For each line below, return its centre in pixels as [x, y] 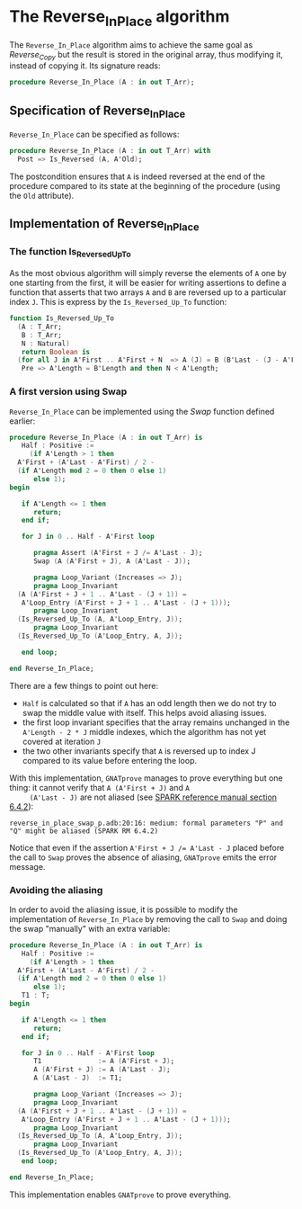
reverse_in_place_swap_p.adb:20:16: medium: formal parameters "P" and [146, 823]
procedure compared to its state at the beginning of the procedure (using [145, 185]
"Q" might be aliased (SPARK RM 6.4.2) [84, 831]
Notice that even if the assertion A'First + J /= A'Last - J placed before [147, 847]
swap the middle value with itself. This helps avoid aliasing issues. [144, 712]
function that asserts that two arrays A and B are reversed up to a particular [148, 292]
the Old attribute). [42, 195]
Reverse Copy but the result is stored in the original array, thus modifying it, [146, 55]
